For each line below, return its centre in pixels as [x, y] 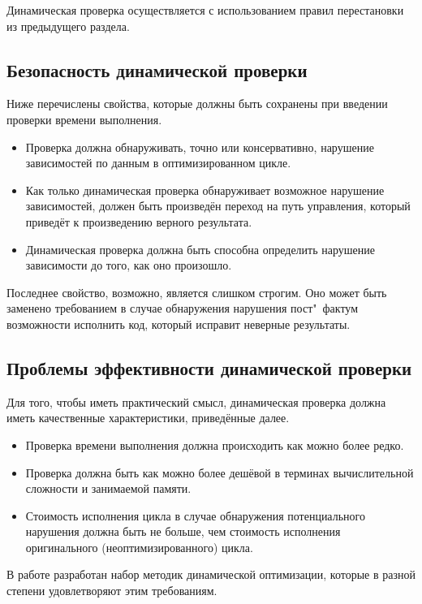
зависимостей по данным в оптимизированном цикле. [158, 163]
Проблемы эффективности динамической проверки [209, 367]
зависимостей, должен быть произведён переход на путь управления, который [218, 206]
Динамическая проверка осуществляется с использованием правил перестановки [205, 10]
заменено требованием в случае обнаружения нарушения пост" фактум [183, 308]
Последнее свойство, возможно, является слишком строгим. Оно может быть [197, 292]
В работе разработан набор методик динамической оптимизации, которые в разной [211, 574]
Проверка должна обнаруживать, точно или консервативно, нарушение [200, 147]
